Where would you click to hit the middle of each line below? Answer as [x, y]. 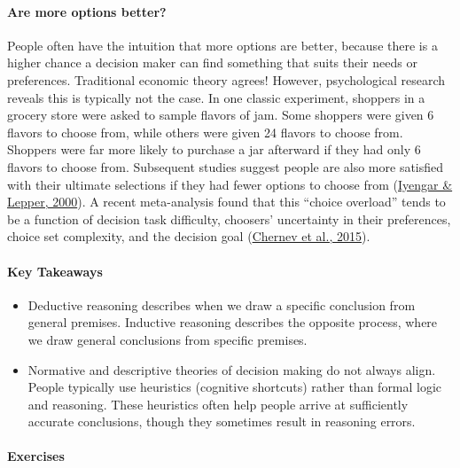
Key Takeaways [55, 271]
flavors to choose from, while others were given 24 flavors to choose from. [205, 132]
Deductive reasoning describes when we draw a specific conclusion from [222, 304]
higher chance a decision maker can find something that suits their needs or [212, 62]
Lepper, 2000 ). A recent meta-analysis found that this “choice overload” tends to [226, 202]
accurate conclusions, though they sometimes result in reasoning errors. [222, 421]
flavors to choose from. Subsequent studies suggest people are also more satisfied [226, 166]
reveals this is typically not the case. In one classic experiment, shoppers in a [216, 97]
